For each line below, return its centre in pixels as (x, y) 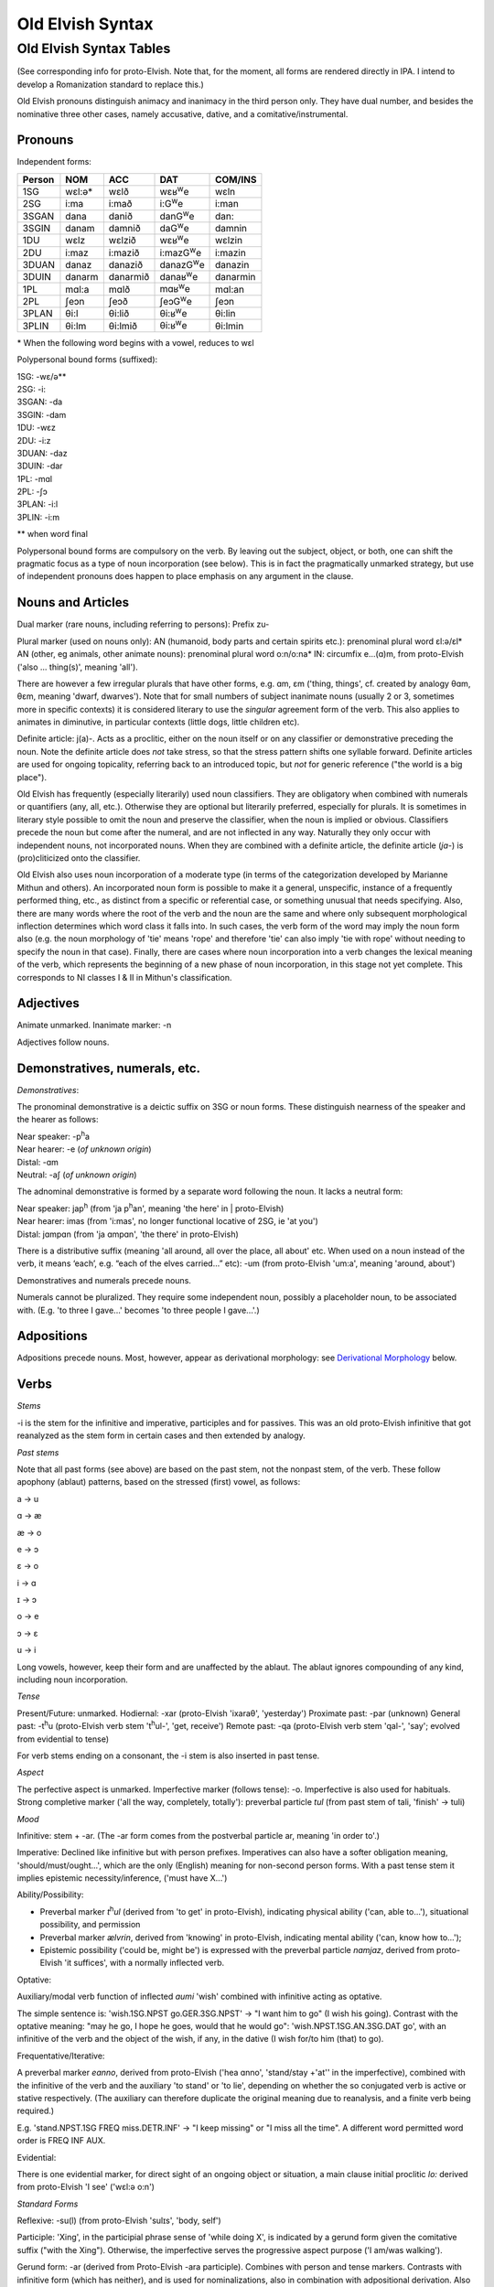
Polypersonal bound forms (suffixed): (87, 360)
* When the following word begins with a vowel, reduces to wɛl (136, 342)
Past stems (38, 1452)
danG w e (177, 215)
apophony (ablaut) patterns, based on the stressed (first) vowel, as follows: (159, 1482)
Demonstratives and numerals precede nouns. (104, 1280)
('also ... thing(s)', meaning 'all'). (78, 667)
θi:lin (226, 314)
